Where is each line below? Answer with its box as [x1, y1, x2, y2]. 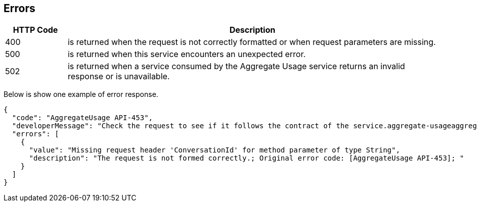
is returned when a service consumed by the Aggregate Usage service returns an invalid [67, 61, 405, 72]
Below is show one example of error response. [4, 90, 158, 99]
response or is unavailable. [67, 71, 170, 82]
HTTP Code [13, 25, 58, 35]
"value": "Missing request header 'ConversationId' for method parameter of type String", [29, 146, 400, 154]
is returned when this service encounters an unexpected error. [67, 49, 306, 60]
